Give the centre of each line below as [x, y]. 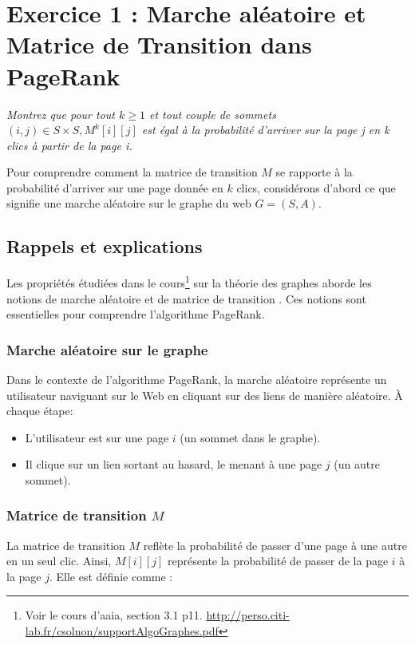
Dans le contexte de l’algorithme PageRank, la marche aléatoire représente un [197, 379]
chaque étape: [40, 411]
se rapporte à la [314, 172]
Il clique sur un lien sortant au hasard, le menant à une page [174, 464]
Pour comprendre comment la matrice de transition [132, 172]
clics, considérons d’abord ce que [316, 187]
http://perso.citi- [248, 615]
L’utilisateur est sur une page [97, 437]
